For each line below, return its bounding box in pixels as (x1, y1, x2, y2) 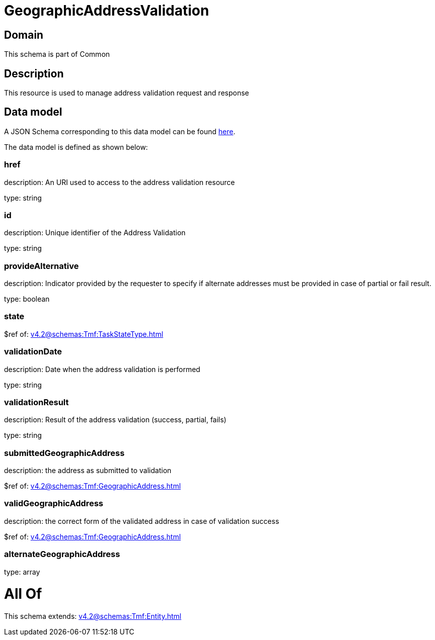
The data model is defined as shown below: (4, 142, 148, 151)
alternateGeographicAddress (4, 549, 120, 560)
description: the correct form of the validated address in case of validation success (4, 516, 279, 525)
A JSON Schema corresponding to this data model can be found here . (4, 127, 236, 136)
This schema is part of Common (4, 50, 110, 59)
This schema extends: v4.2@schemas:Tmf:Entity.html (4, 612, 181, 621)
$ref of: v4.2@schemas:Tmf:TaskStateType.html (4, 329, 163, 338)
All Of (4, 585, 42, 603)
